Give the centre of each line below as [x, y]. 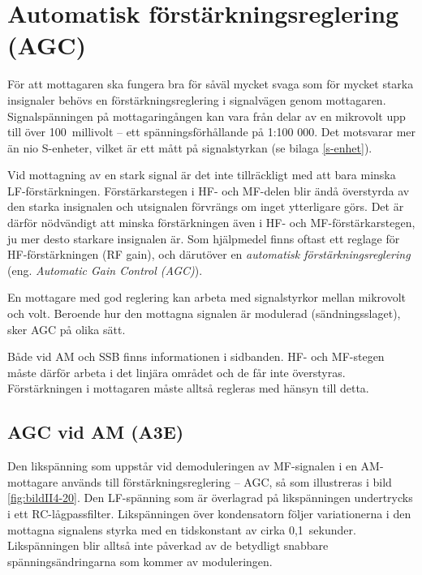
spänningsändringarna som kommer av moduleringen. [140, 561]
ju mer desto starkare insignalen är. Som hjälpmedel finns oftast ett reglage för [204, 238]
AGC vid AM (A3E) [96, 432]
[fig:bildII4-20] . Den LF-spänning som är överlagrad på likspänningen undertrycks [210, 498]
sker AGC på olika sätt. [67, 329]
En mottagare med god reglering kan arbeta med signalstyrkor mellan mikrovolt [207, 297]
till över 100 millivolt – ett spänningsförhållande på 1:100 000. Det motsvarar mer [212, 132]
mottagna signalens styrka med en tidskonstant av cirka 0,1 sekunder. [182, 529]
